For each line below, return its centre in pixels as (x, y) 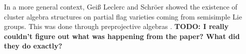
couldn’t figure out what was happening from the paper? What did (122, 36)
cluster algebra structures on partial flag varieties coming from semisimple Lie (123, 16)
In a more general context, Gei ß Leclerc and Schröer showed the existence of (121, 6)
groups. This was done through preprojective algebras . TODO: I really (116, 26)
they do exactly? (33, 46)
